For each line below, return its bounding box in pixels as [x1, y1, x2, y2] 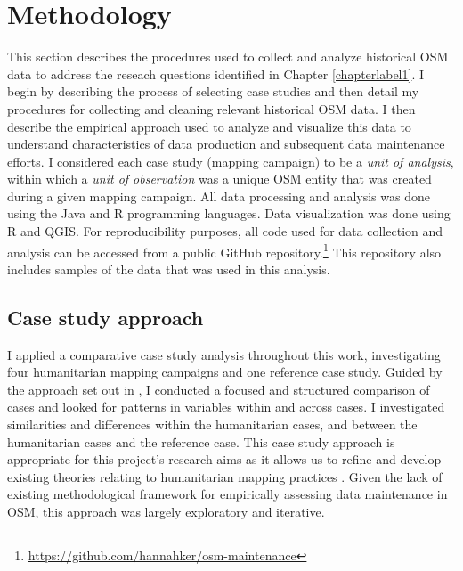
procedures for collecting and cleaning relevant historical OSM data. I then [7, 99, 416, 118]
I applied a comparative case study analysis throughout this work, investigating [7, 345, 441, 363]
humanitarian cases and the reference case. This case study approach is [7, 432, 395, 451]
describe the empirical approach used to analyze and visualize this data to [7, 117, 411, 135]
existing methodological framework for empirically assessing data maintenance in [7, 485, 448, 503]
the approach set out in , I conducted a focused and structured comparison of [7, 379, 430, 398]
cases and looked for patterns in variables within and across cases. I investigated [7, 397, 445, 416]
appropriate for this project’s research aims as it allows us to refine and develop [7, 450, 442, 469]
